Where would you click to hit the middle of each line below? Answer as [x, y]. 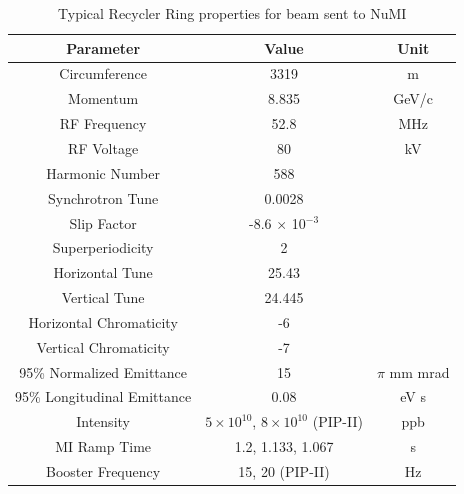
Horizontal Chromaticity [103, 321]
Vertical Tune [103, 297]
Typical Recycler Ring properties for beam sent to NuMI [232, 13]
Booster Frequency [103, 470]
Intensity [103, 421]
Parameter [103, 47]
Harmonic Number [103, 172]
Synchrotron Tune [103, 197]
